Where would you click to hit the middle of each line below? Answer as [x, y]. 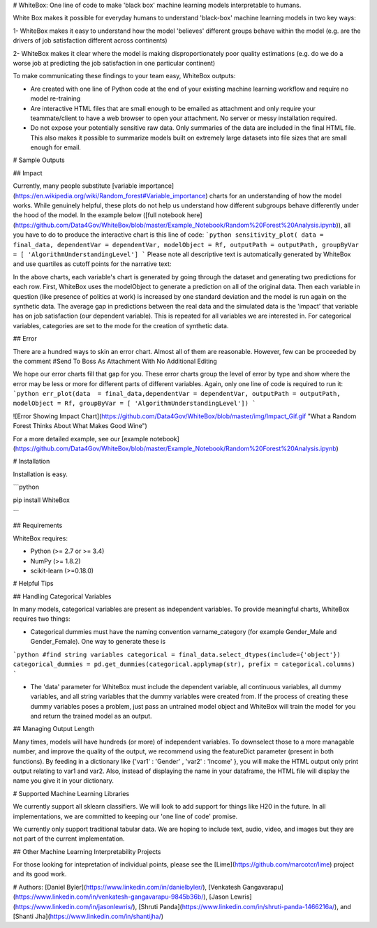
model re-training [55, 98]
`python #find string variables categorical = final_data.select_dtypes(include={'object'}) [177, 654]
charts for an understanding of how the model [275, 196]
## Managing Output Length [53, 729]
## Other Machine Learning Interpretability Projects [87, 851]
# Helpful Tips [33, 584]
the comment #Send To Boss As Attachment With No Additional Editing [115, 361]
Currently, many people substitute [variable [75, 186]
